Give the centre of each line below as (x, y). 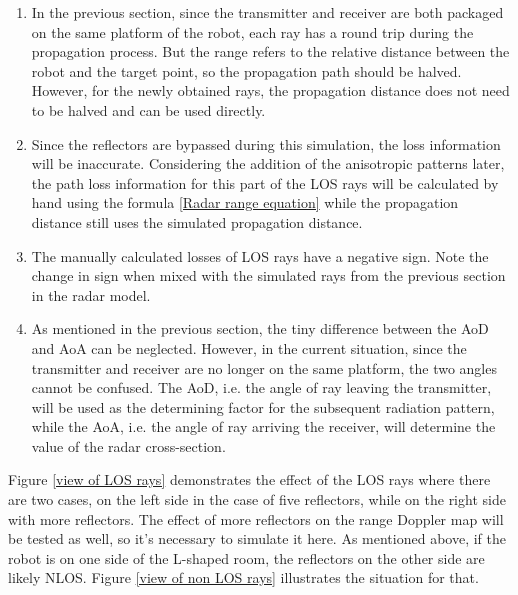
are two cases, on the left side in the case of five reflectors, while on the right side (257, 499)
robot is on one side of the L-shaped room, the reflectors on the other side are (246, 557)
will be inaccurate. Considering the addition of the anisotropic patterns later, (268, 163)
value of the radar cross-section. (128, 445)
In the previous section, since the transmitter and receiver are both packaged (267, 12)
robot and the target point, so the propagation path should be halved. (246, 70)
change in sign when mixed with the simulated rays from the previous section (268, 275)
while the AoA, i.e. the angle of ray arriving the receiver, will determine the (263, 426)
